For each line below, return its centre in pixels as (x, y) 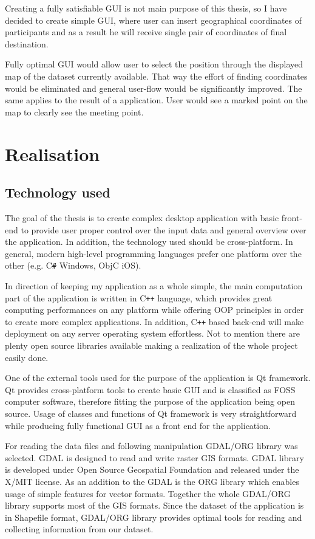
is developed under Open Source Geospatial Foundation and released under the (152, 469)
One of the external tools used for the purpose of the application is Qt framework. (158, 378)
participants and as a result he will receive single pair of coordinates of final (146, 32)
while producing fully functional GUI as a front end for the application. (138, 425)
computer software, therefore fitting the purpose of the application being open (150, 401)
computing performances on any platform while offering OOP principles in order (154, 310)
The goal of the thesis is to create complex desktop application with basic (142, 217)
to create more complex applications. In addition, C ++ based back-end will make (154, 321)
